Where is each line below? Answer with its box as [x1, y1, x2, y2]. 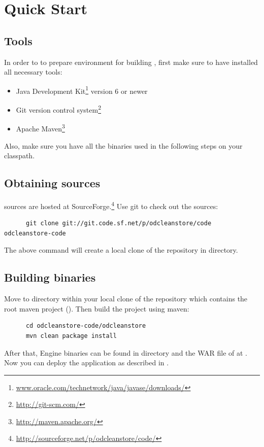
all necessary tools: [4, 66, 62, 77]
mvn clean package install [25, 332, 117, 339]
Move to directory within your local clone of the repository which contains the [4, 293, 248, 304]
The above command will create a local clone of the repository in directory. [4, 245, 238, 255]
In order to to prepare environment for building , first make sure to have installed [4, 56, 258, 67]
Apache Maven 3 [16, 122, 65, 133]
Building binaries [4, 269, 96, 285]
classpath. [4, 150, 35, 161]
